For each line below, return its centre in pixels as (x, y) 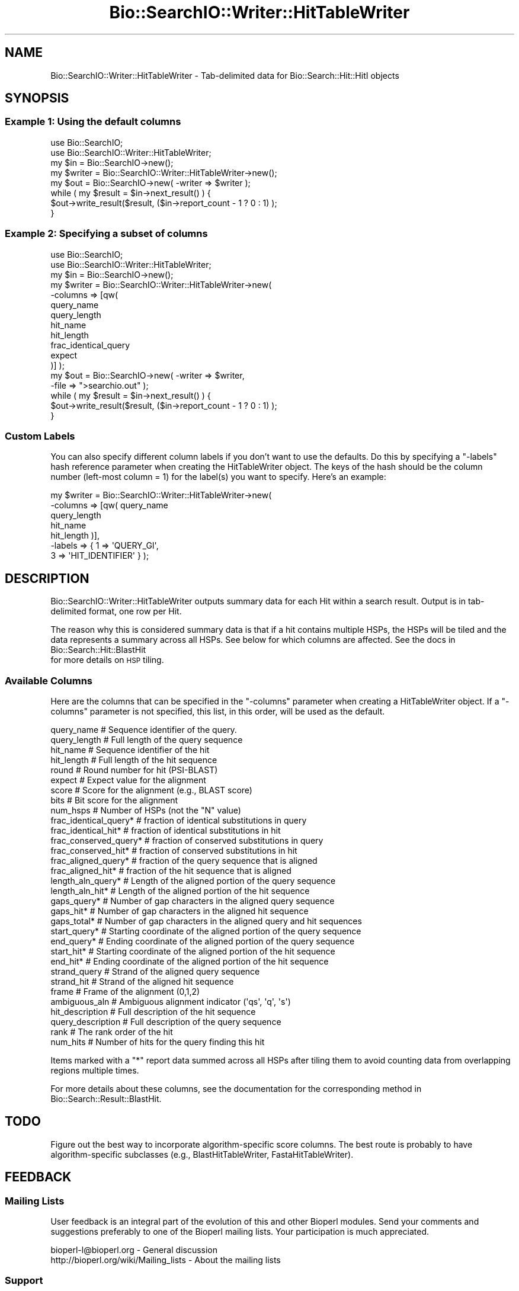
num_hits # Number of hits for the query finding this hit (158, 1042)
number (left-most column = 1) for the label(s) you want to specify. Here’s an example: (218, 477)
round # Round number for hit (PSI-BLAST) (134, 770)
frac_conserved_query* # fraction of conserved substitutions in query (187, 840)
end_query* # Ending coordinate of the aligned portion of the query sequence (203, 941)
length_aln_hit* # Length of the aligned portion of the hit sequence (180, 890)
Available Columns (49, 680)
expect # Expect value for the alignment (128, 780)
